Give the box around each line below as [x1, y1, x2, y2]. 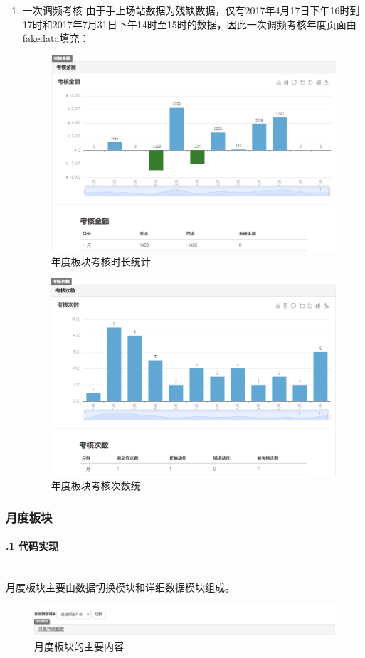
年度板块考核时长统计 [51, 253, 151, 268]
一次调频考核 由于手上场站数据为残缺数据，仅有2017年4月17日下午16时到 [22, 3, 360, 17]
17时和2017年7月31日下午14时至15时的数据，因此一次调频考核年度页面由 [22, 16, 356, 31]
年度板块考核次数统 [51, 478, 141, 493]
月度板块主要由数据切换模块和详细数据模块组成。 [6, 580, 235, 594]
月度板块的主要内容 [34, 638, 124, 653]
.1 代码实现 [6, 538, 58, 553]
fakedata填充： [22, 31, 90, 46]
